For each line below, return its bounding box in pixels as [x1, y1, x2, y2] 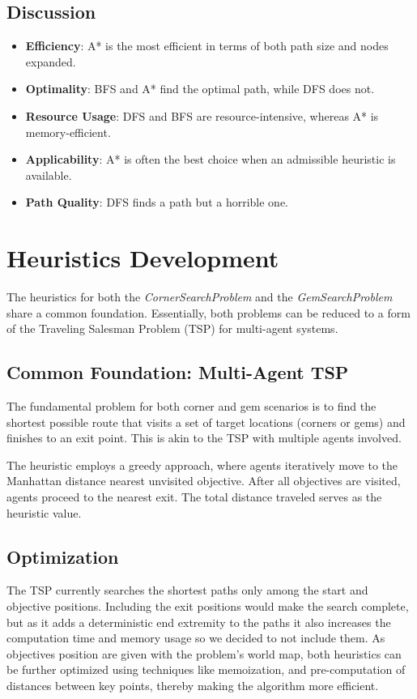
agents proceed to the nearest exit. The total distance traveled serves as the [6, 488, 382, 505]
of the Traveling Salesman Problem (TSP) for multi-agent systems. [6, 320, 338, 337]
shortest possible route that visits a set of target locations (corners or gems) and [6, 413, 406, 430]
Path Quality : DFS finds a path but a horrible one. [25, 194, 289, 211]
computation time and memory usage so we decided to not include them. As [6, 629, 385, 646]
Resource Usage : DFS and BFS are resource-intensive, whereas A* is [25, 107, 379, 124]
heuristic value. [6, 504, 82, 521]
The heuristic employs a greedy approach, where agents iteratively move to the [6, 456, 398, 473]
